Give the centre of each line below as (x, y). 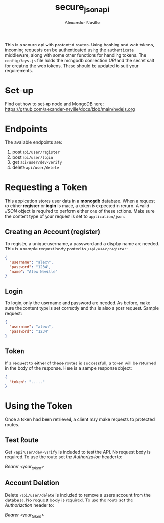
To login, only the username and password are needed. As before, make (78, 303)
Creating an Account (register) (53, 232)
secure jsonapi (82, 8)
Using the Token (39, 406)
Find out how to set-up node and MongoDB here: (55, 104)
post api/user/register (36, 152)
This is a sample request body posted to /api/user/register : (67, 249)
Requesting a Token (46, 187)
